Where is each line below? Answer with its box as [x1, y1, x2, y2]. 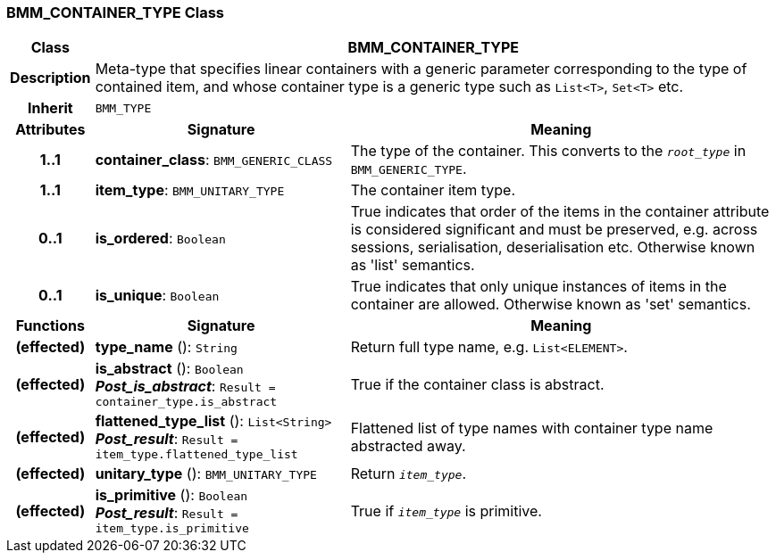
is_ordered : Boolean [95, 229, 226, 248]
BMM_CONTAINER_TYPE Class [6, 4, 224, 21]
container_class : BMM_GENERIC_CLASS [95, 151, 333, 169]
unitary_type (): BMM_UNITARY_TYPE [95, 465, 317, 483]
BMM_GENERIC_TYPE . [350, 160, 467, 178]
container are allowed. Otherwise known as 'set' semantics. [350, 295, 751, 314]
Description [10, 69, 91, 87]
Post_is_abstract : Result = [95, 377, 276, 396]
